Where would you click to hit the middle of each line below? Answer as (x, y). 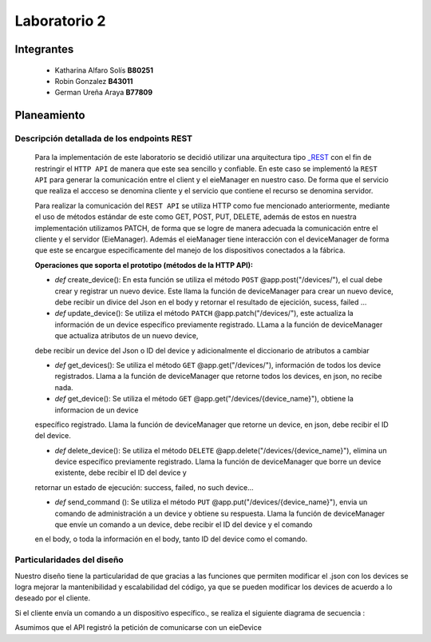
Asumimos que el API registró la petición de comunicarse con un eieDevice (138, 628)
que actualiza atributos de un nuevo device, (127, 336)
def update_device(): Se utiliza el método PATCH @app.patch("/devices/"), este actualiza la (204, 313)
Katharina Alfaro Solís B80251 (104, 70)
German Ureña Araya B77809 (104, 93)
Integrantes (44, 49)
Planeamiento (50, 116)
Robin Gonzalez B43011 (94, 81)
